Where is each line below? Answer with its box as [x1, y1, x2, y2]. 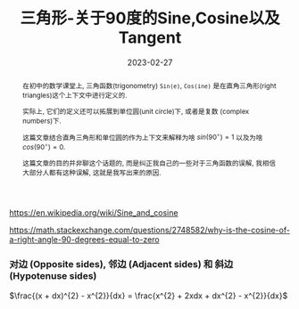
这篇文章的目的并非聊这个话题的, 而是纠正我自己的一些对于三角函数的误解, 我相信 [21, 159, 277, 168]
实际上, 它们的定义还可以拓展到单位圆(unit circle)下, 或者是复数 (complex [21, 106, 250, 116]
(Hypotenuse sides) [9, 270, 97, 282]
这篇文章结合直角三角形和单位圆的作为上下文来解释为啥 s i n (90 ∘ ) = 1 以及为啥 [21, 131, 263, 142]
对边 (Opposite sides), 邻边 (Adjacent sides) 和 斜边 [9, 258, 234, 271]
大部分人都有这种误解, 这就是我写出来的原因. [21, 168, 162, 178]
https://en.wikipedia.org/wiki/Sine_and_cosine [9, 207, 179, 218]
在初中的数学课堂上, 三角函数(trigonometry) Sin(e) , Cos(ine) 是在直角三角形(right [21, 81, 277, 90]
